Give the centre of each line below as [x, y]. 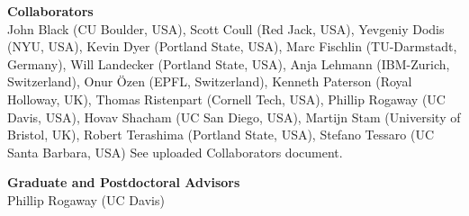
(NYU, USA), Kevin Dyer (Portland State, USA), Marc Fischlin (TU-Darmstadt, [232, 46]
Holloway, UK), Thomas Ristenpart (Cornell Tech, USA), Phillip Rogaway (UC [226, 99]
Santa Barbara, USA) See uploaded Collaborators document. [175, 152]
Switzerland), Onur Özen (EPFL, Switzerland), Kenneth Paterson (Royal [210, 81]
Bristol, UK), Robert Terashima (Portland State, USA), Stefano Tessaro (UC [221, 135]
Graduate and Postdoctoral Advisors [124, 182]
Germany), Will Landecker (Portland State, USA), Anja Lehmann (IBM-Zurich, [229, 63]
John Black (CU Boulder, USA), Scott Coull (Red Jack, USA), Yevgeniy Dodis [226, 28]
